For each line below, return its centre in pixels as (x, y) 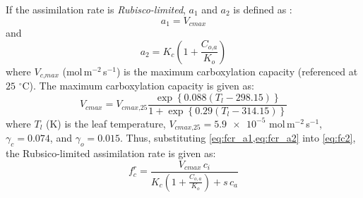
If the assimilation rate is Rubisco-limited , (96, 9)
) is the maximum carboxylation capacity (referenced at (237, 71)
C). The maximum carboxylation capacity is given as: (138, 86)
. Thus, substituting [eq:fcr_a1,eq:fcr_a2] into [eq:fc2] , (238, 138)
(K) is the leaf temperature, (106, 123)
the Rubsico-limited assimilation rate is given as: (111, 153)
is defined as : (263, 9)
